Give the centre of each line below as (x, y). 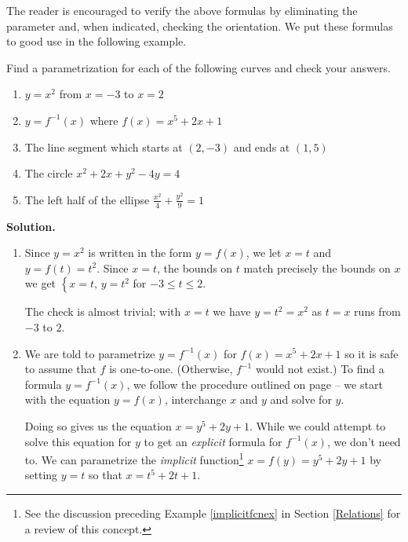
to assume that (60, 369)
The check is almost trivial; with (103, 311)
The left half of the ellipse (87, 199)
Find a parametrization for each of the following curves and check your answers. (199, 67)
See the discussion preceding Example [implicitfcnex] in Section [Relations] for (213, 513)
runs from (377, 311)
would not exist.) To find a (320, 369)
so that (106, 475)
